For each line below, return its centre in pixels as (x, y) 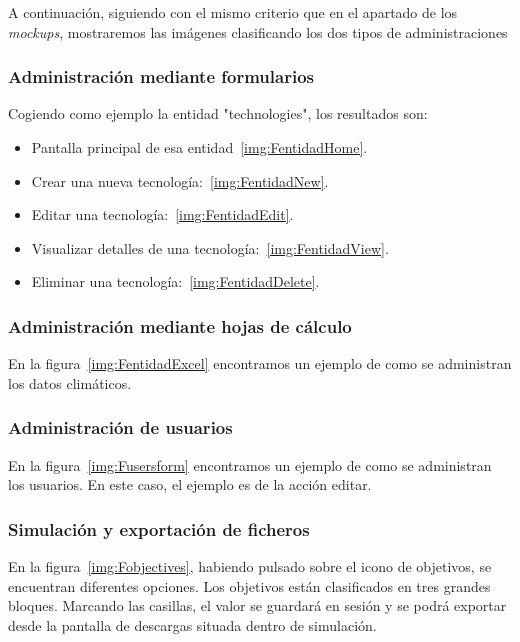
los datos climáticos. (70, 382)
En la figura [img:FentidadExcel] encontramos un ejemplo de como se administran (260, 363)
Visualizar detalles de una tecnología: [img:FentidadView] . (210, 247)
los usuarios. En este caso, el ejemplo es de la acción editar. (190, 484)
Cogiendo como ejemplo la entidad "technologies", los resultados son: (218, 113)
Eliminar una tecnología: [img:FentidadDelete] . (175, 281)
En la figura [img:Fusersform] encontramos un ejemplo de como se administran (250, 464)
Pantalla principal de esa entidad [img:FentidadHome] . (199, 147)
